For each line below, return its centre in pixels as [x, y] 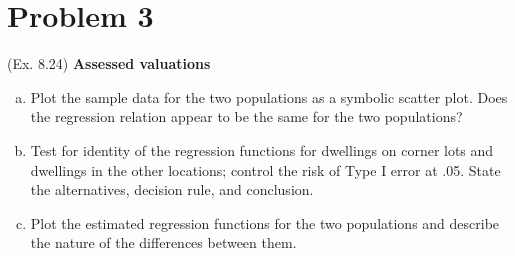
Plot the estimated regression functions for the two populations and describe [265, 222]
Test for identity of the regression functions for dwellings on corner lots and [262, 149]
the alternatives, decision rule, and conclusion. [172, 189]
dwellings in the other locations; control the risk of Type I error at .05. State [265, 169]
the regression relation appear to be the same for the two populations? [246, 116]
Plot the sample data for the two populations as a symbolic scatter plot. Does [269, 96]
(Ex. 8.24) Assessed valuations [109, 63]
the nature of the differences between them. [163, 242]
